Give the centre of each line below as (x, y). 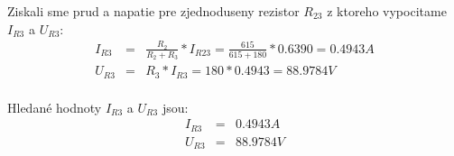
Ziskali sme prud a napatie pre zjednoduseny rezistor (153, 11)
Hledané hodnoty (55, 107)
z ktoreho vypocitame (387, 11)
